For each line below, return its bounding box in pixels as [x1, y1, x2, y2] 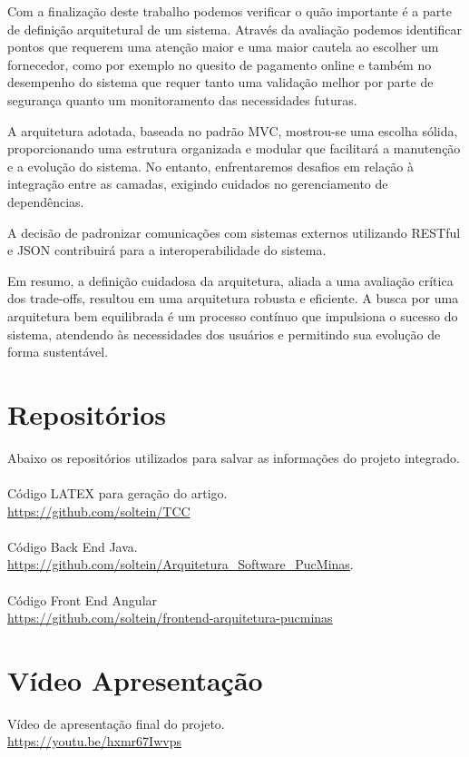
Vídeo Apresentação [7, 661, 263, 698]
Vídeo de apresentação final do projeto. [7, 713, 225, 732]
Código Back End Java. [7, 536, 138, 555]
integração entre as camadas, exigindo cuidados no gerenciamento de [7, 174, 388, 193]
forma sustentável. [7, 342, 109, 361]
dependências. [7, 192, 84, 211]
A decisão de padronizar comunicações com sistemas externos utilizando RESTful [7, 222, 461, 241]
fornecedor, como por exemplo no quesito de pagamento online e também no [7, 54, 432, 74]
